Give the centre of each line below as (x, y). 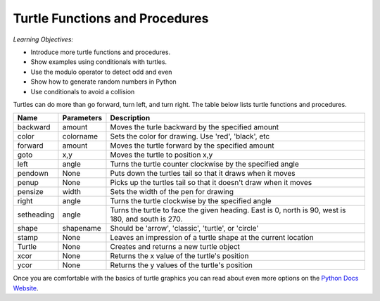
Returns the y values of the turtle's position (182, 265)
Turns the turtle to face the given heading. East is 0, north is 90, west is (228, 210)
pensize (30, 192)
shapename (82, 229)
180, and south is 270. (146, 219)
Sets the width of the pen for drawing (172, 192)
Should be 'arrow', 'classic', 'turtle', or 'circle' (184, 229)
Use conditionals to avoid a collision (83, 91)
